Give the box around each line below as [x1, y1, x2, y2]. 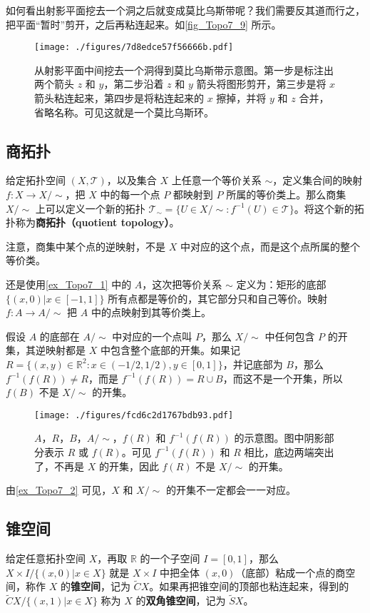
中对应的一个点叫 [112, 328, 192, 343]
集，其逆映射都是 [6, 343, 86, 358]
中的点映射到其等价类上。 [91, 305, 211, 320]
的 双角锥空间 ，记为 [135, 593, 226, 608]
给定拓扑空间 [6, 173, 66, 188]
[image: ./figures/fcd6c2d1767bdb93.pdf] [34, 410, 234, 420]
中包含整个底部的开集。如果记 [100, 343, 240, 358]
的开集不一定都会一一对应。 [165, 482, 296, 497]
